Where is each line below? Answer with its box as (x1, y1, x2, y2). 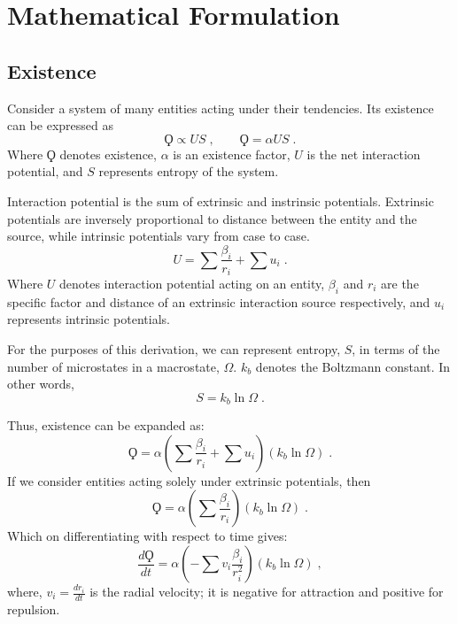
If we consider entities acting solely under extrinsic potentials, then (7, 471, 371, 489)
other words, (7, 374, 74, 393)
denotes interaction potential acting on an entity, (58, 274, 325, 293)
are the (381, 274, 419, 293)
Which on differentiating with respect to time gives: (7, 527, 288, 545)
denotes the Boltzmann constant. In (255, 357, 451, 375)
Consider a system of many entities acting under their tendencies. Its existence (7, 98, 434, 117)
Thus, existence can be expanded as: (7, 416, 205, 435)
